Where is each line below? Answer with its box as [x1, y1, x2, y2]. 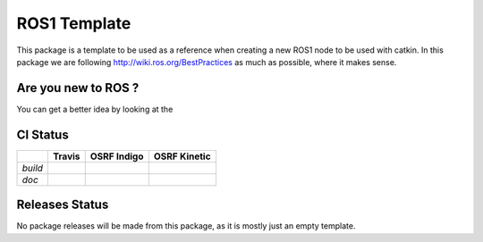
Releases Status [16, 197, 109, 213]
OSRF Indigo [89, 150, 144, 163]
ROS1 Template [16, 13, 131, 33]
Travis [53, 150, 80, 163]
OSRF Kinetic [153, 150, 211, 163]
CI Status [16, 127, 69, 142]
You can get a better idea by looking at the [16, 104, 174, 114]
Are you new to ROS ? [16, 80, 140, 96]
